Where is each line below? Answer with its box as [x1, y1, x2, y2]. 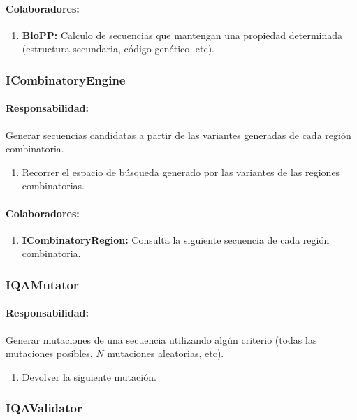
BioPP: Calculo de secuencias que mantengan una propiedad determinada [22, 27, 343, 42]
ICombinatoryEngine [6, 71, 126, 88]
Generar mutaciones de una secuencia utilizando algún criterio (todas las [6, 332, 317, 347]
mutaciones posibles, [6, 346, 93, 361]
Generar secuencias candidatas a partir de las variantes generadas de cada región [6, 127, 351, 142]
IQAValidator [6, 399, 82, 417]
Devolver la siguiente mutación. [22, 369, 156, 384]
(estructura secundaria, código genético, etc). [22, 41, 215, 56]
